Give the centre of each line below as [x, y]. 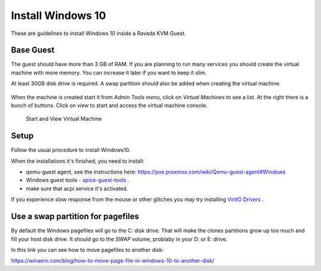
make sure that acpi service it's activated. [77, 188]
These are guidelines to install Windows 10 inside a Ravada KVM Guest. [99, 33]
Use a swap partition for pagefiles [75, 217]
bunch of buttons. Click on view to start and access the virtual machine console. [109, 105]
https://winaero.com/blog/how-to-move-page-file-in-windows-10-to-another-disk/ [113, 261]
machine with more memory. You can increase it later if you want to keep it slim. [109, 73]
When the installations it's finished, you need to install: [78, 161]
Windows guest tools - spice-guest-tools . [78, 180]
